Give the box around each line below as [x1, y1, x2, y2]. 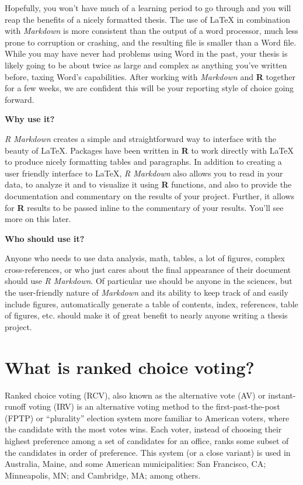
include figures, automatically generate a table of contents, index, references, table [5, 297, 298, 310]
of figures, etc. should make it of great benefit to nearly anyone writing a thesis [5, 309, 288, 321]
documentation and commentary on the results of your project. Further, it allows [5, 189, 295, 202]
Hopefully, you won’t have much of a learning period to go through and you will [5, 2, 291, 13]
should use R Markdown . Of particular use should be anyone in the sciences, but [5, 275, 292, 287]
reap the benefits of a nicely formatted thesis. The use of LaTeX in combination [5, 13, 291, 25]
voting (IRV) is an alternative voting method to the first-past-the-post [28, 400, 280, 413]
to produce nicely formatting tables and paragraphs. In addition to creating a [5, 155, 282, 168]
